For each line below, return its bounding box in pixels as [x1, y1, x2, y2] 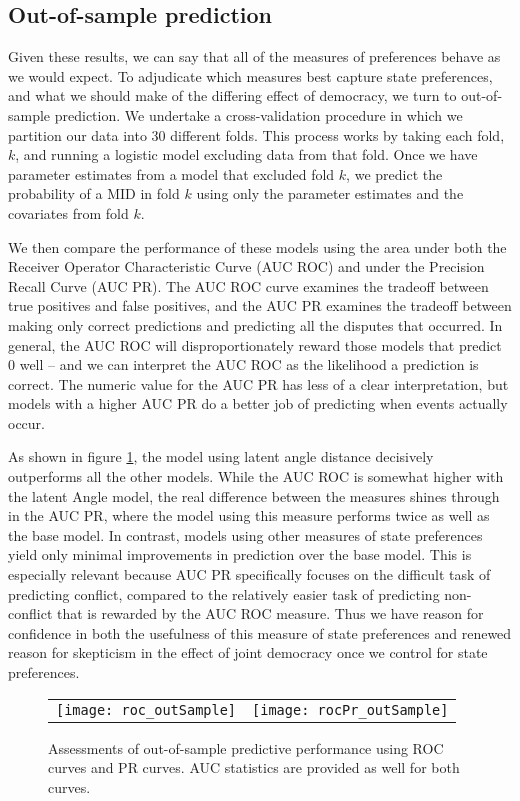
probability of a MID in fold [8, 183, 180, 204]
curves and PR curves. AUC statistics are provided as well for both [48, 757, 460, 778]
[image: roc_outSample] [56, 701, 237, 718]
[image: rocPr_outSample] [252, 701, 449, 718]
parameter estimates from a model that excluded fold [8, 163, 335, 184]
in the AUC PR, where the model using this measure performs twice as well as [8, 505, 490, 526]
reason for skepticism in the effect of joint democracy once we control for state [8, 642, 488, 663]
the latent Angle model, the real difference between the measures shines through [8, 485, 500, 506]
